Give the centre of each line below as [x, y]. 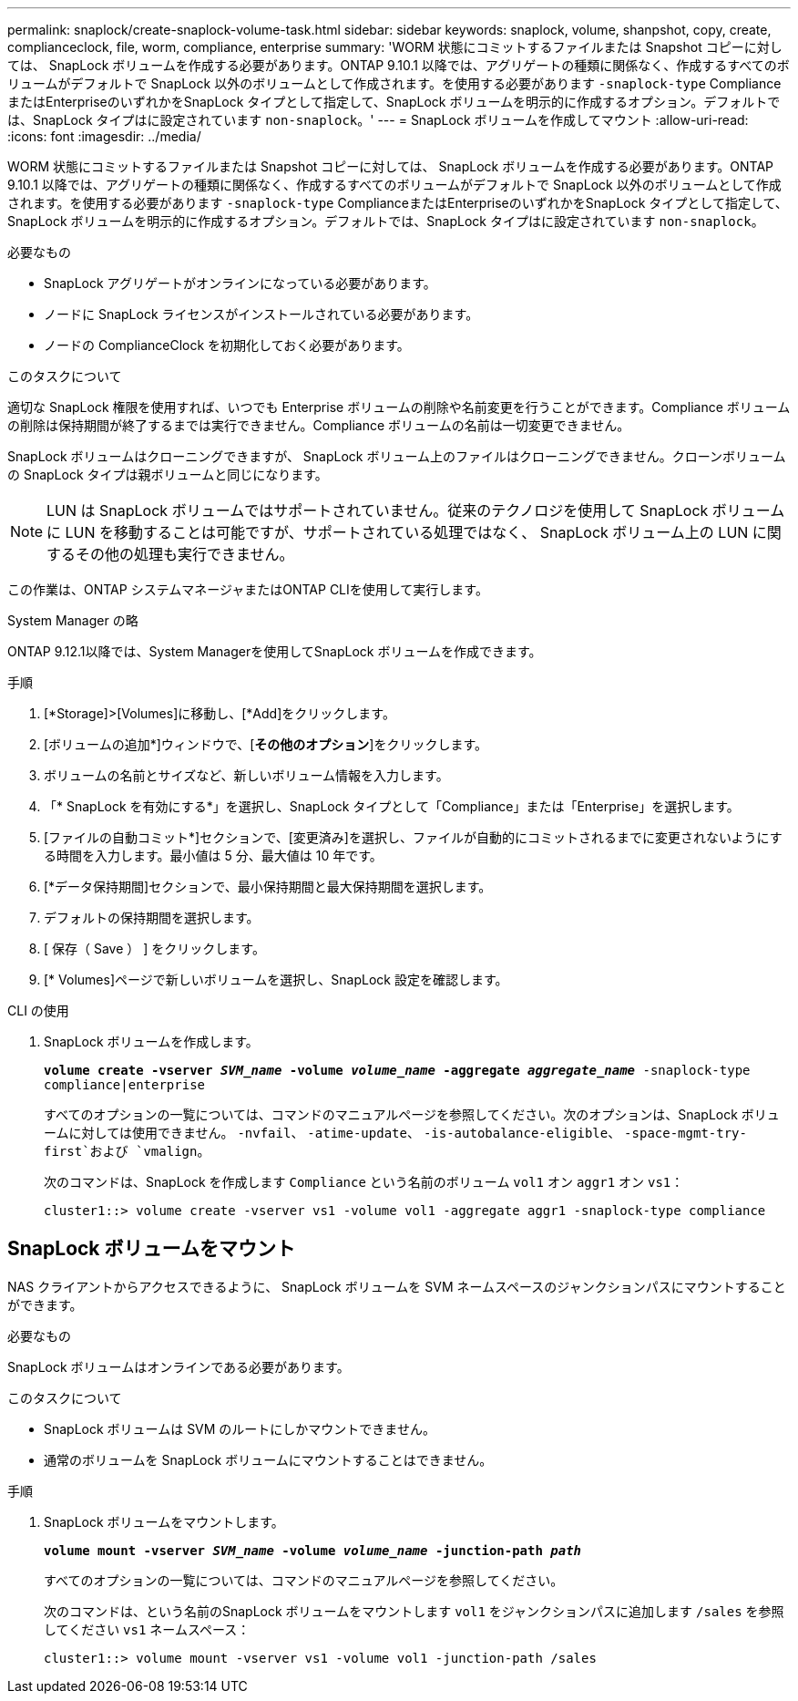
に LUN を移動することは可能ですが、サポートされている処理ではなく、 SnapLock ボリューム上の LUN [398, 532]
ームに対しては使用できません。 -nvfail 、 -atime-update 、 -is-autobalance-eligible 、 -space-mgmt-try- [395, 1133]
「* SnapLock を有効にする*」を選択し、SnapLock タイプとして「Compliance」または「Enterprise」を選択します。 [392, 806]
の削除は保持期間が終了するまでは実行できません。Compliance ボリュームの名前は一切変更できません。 [319, 425]
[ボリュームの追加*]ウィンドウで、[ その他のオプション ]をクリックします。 [266, 744]
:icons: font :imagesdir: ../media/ [104, 136]
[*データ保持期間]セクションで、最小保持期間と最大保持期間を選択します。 [268, 887]
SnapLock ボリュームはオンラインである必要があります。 [179, 1366]
